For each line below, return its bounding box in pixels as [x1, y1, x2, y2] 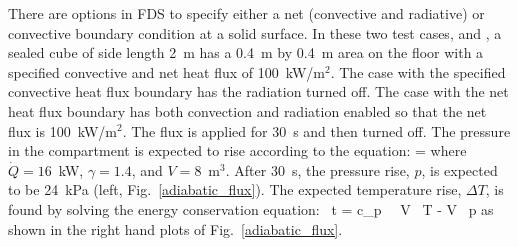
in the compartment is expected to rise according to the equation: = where [8, 140, 467, 161]
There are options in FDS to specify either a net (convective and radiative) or [8, 3, 485, 23]
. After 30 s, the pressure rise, [225, 159, 410, 180]
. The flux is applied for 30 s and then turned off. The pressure [122, 120, 511, 141]
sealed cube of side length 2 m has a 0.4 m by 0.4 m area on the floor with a [8, 42, 484, 63]
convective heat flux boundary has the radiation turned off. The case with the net [8, 81, 509, 102]
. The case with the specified [330, 61, 506, 82]
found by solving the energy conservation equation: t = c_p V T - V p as [8, 198, 494, 219]
